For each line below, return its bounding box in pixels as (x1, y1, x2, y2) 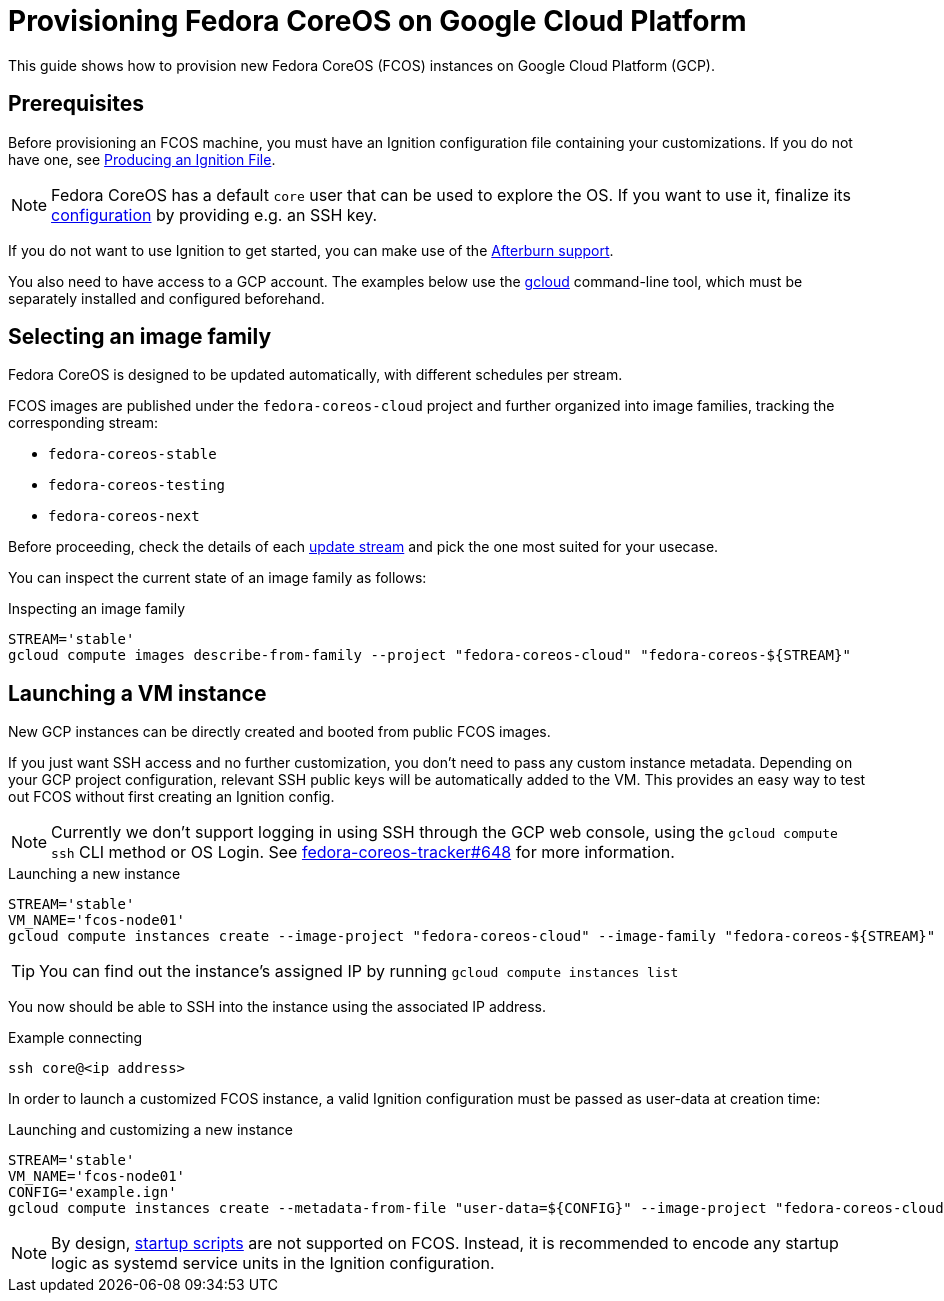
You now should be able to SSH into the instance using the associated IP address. (8, 998, 546, 1016)
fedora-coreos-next (48, 508, 200, 525)
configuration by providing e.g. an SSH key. (51, 204, 378, 225)
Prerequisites (8, 91, 144, 117)
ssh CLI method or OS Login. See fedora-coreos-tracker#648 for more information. (51, 842, 675, 863)
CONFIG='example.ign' (8, 1184, 177, 1201)
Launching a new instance (8, 865, 181, 883)
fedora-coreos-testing (48, 477, 226, 494)
